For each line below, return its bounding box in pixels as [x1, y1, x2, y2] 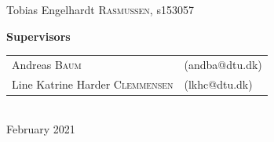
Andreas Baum [12, 56, 82, 72]
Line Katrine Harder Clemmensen [12, 75, 174, 92]
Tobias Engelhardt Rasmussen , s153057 [6, 2, 194, 17]
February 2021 [6, 121, 75, 137]
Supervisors [6, 27, 71, 44]
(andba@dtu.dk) [184, 56, 262, 72]
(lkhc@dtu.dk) [184, 75, 253, 92]
